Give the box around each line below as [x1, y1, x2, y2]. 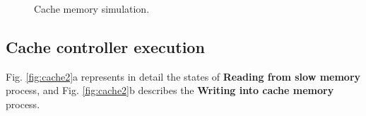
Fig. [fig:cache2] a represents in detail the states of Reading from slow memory [6, 69, 361, 83]
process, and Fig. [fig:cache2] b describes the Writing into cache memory [6, 83, 334, 98]
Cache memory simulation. [34, 1, 150, 16]
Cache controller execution [6, 35, 205, 57]
